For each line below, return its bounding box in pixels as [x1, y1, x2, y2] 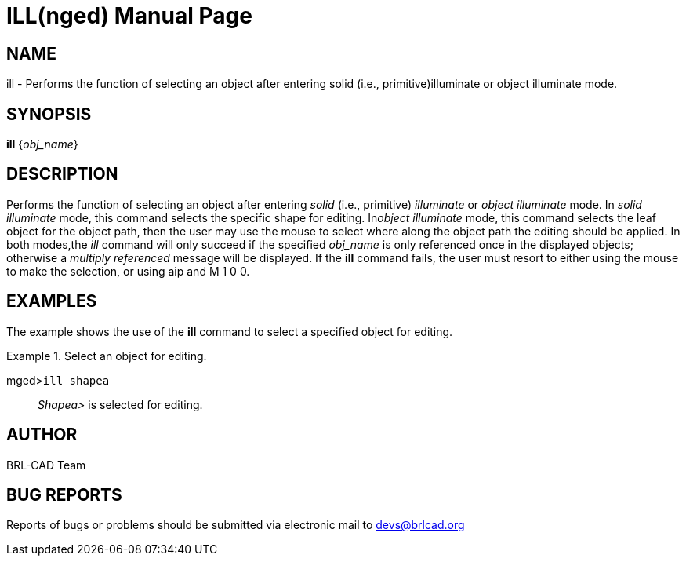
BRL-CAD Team [6, 458, 86, 472]
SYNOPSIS [6, 104, 92, 124]
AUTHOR [6, 425, 78, 445]
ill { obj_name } [6, 137, 78, 151]
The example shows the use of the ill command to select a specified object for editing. [6, 324, 453, 338]
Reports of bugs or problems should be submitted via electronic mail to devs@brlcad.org [6, 518, 465, 532]
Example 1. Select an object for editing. [6, 349, 207, 363]
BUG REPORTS [6, 484, 122, 505]
